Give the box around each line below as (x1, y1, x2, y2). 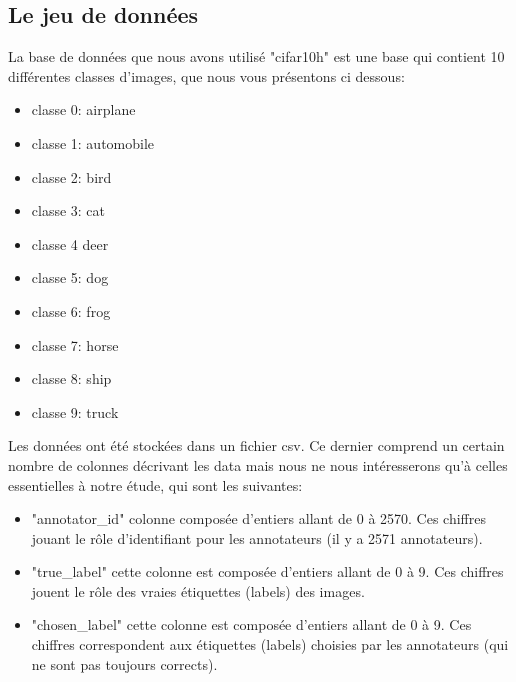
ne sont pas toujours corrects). (31, 653, 218, 674)
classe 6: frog (31, 300, 111, 321)
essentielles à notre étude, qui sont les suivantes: (8, 474, 303, 495)
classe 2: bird (31, 166, 112, 187)
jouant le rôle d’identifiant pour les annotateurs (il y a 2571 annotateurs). (31, 527, 483, 548)
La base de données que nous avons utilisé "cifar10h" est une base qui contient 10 (8, 46, 505, 67)
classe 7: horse (31, 334, 119, 355)
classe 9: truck (31, 401, 119, 422)
